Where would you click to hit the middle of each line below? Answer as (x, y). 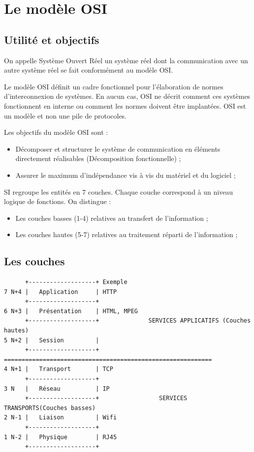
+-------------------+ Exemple (76, 282)
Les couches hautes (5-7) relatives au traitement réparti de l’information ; (127, 234)
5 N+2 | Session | (52, 340)
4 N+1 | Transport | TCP (59, 369)
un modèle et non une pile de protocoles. (65, 115)
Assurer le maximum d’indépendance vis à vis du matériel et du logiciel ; (126, 175)
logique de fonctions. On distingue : (58, 201)
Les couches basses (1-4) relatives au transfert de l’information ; (112, 218)
